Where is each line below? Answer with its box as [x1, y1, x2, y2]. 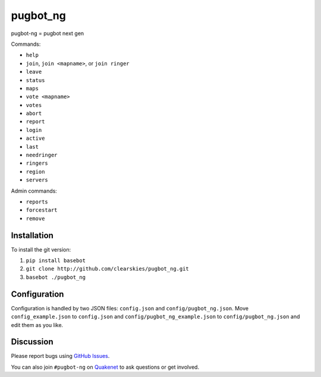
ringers [26, 160, 49, 166]
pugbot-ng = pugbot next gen [11, 30, 84, 37]
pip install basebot [26, 257, 86, 264]
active [26, 135, 45, 142]
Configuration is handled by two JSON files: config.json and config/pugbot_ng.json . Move [11, 304, 249, 312]
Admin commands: [11, 187, 58, 194]
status [26, 77, 45, 83]
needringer [26, 152, 58, 159]
